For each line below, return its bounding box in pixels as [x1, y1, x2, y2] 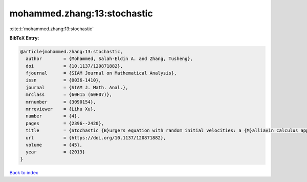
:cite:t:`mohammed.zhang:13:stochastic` [9, 26, 94, 32]
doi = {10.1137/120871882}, [26, 63, 123, 69]
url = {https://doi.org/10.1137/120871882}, [26, 135, 166, 140]
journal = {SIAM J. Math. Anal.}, [26, 85, 128, 90]
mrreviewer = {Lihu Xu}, [26, 106, 96, 112]
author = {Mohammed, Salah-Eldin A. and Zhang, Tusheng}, [26, 56, 193, 62]
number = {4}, [26, 113, 80, 119]
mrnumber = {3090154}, [26, 99, 96, 105]
